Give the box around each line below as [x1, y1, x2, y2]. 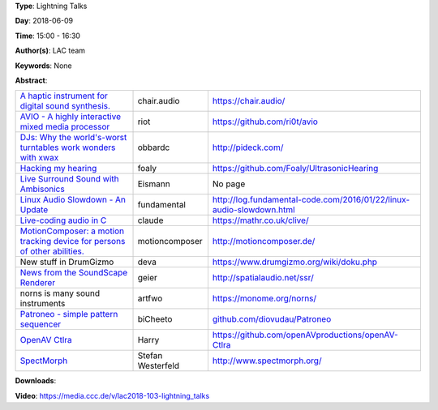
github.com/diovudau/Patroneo [212, 314, 332, 325]
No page [212, 178, 246, 190]
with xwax [19, 152, 59, 164]
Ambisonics [19, 183, 65, 194]
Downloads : [15, 376, 57, 386]
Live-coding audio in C [19, 215, 107, 226]
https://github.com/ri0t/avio [212, 116, 318, 127]
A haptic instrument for [19, 90, 109, 101]
